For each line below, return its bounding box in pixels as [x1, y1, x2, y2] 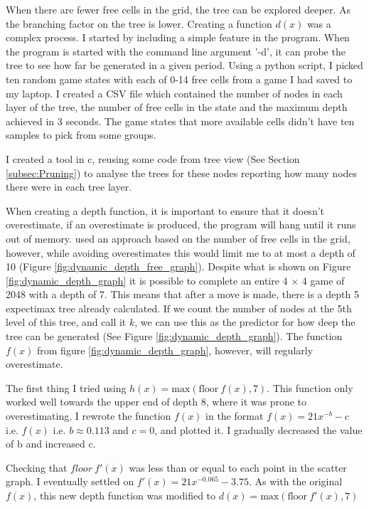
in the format [205, 408, 264, 423]
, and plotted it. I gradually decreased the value [154, 422, 363, 437]
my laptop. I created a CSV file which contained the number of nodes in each [6, 85, 343, 100]
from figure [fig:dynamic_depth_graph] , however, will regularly [37, 342, 314, 357]
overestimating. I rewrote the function [6, 408, 171, 423]
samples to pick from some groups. [6, 127, 156, 142]
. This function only [267, 380, 353, 395]
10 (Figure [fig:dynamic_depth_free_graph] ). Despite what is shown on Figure [6, 259, 351, 274]
